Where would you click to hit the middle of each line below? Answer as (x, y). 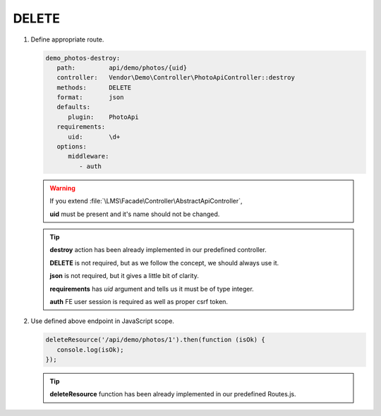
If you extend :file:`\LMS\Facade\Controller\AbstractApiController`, (146, 201)
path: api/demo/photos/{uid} (122, 68)
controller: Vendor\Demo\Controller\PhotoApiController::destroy (176, 78)
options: (72, 147)
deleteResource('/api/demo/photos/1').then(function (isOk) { (155, 340)
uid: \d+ (94, 137)
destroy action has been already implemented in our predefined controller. (158, 250)
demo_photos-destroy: (83, 58)
